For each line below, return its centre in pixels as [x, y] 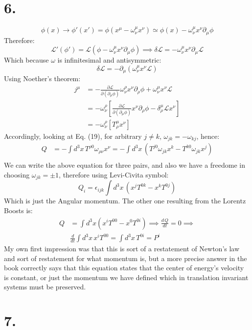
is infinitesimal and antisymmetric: [109, 60]
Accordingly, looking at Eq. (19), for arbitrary [73, 136]
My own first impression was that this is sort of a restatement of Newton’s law [122, 249]
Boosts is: [18, 210]
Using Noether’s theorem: [42, 78]
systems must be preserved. [45, 287]
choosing [17, 174]
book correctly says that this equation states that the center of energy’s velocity [124, 268]
